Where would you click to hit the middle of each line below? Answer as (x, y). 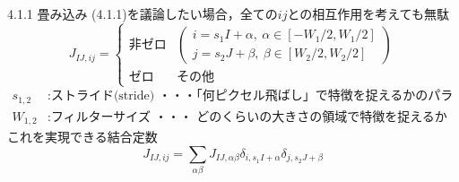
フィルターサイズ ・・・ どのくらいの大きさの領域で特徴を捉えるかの (249, 117)
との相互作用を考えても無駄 (368, 13)
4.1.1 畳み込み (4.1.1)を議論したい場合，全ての (143, 13)
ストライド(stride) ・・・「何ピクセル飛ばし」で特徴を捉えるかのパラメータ (252, 96)
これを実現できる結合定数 (82, 137)
